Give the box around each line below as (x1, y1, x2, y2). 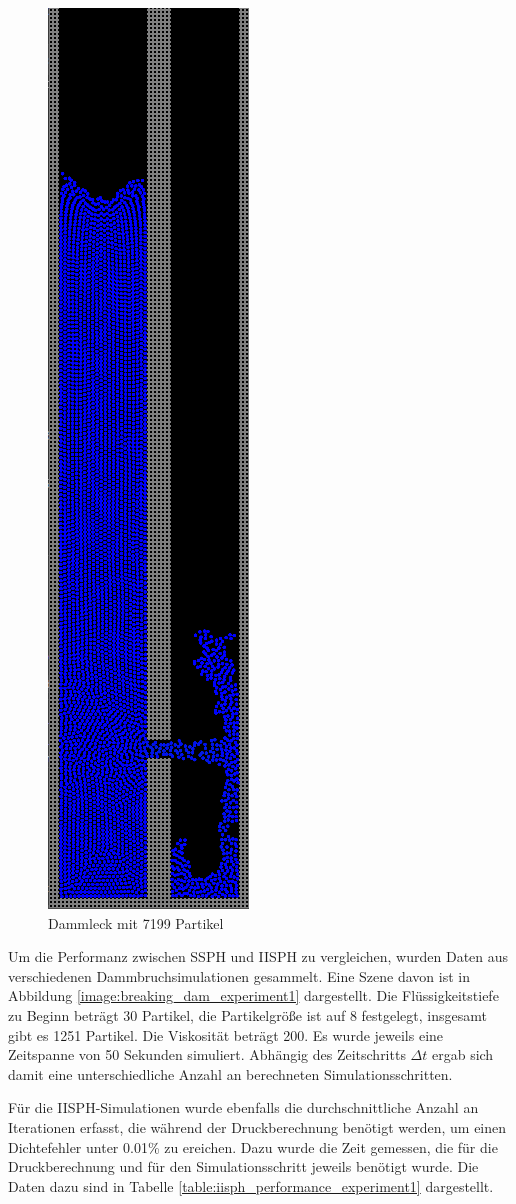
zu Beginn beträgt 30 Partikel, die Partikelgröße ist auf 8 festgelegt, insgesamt (8, 1004, 487, 1025)
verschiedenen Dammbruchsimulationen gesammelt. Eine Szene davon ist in (8, 965, 470, 986)
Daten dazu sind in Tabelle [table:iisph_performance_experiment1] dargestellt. (8, 1175, 494, 1196)
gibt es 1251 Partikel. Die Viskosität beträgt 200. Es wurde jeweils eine (8, 1024, 444, 1045)
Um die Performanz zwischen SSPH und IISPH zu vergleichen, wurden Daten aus (8, 946, 509, 967)
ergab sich (431, 1044, 494, 1065)
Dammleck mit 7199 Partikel (48, 912, 224, 933)
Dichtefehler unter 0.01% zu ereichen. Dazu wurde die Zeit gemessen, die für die (8, 1136, 498, 1157)
